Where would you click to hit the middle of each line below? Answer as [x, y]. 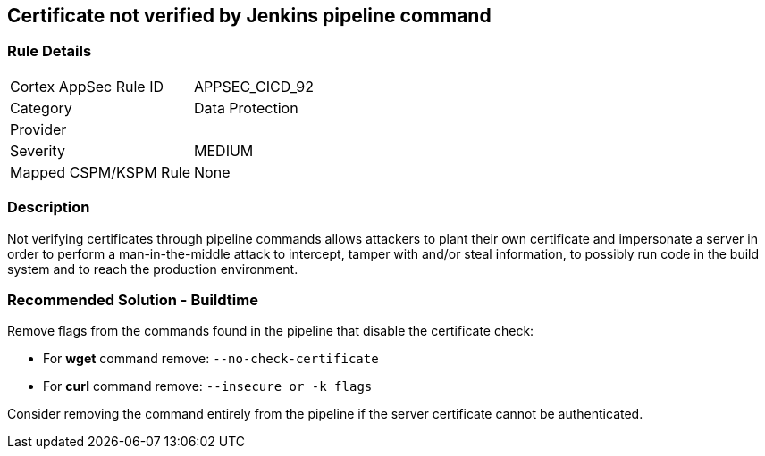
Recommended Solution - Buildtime [133, 299]
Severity [38, 150]
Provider [38, 129]
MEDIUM [224, 150]
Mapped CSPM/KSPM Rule [101, 172]
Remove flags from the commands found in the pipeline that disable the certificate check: [271, 331]
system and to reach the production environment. [153, 269]
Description [49, 207]
